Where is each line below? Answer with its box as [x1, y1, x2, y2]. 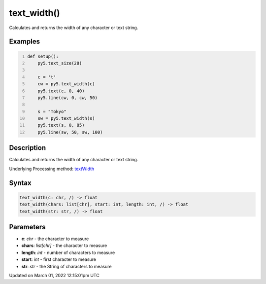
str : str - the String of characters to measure [21, 263, 112, 269]
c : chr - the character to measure [21, 236, 89, 242]
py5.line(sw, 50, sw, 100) [37, 129, 103, 135]
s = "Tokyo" [37, 108, 66, 114]
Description [9, 143, 46, 152]
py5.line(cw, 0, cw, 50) [37, 95, 98, 101]
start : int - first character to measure [21, 256, 96, 262]
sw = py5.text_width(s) [37, 116, 96, 121]
